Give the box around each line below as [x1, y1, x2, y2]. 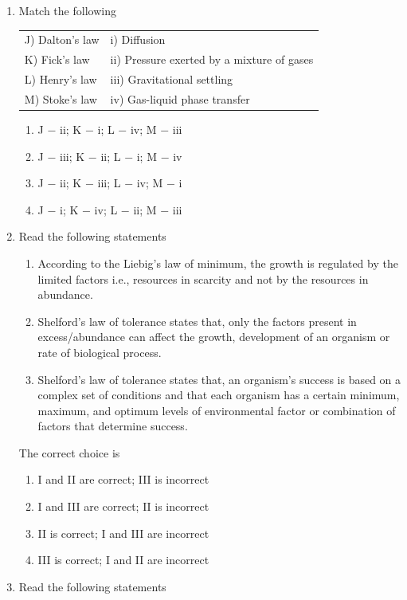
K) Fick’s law [24, 51, 90, 68]
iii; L [97, 175, 121, 191]
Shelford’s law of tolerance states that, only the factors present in [37, 312, 357, 329]
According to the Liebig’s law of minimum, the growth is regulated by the [37, 254, 398, 271]
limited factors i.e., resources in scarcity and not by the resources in [37, 270, 369, 287]
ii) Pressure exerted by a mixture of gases [110, 51, 314, 68]
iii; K [60, 147, 85, 164]
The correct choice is [18, 444, 120, 461]
